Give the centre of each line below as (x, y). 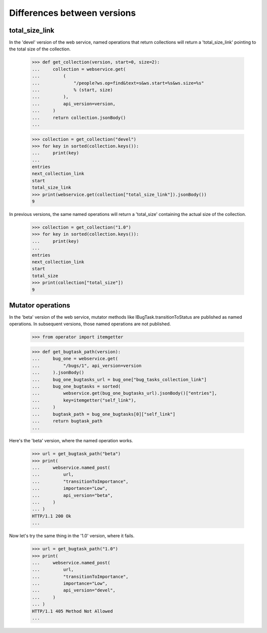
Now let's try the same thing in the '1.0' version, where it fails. (72, 536)
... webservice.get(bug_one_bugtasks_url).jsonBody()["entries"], (125, 393)
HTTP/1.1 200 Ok (52, 516)
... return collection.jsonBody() (79, 118)
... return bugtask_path (67, 421)
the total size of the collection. (40, 49)
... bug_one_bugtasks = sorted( (76, 386)
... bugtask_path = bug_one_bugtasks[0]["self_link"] (104, 414)
